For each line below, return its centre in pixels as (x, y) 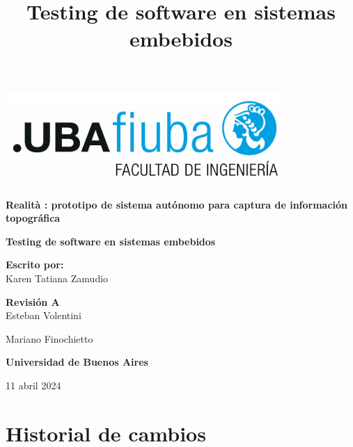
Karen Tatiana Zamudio (57, 278)
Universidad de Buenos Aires (77, 362)
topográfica (33, 218)
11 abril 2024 (33, 385)
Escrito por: (35, 265)
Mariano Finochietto (49, 338)
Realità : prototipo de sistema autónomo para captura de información (177, 204)
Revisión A (33, 301)
